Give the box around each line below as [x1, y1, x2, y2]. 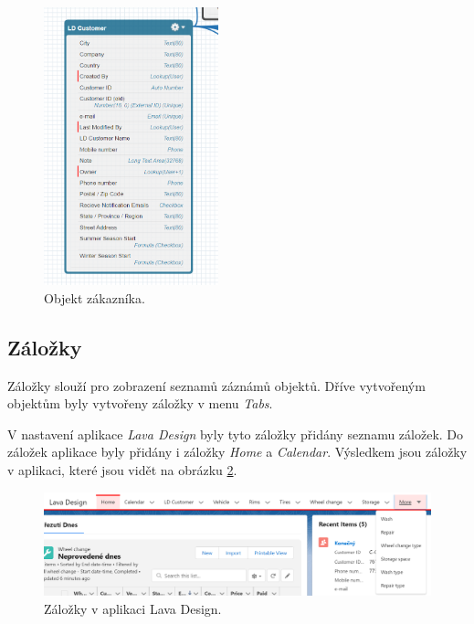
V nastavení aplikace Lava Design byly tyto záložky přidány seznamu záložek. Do [7, 424, 464, 443]
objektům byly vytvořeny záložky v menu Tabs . [7, 394, 273, 413]
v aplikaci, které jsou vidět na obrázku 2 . [7, 460, 237, 480]
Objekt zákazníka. [44, 288, 145, 307]
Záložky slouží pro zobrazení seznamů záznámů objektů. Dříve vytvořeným [7, 375, 426, 395]
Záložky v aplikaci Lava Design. [44, 599, 222, 619]
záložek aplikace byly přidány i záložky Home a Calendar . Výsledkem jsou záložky [7, 442, 468, 461]
